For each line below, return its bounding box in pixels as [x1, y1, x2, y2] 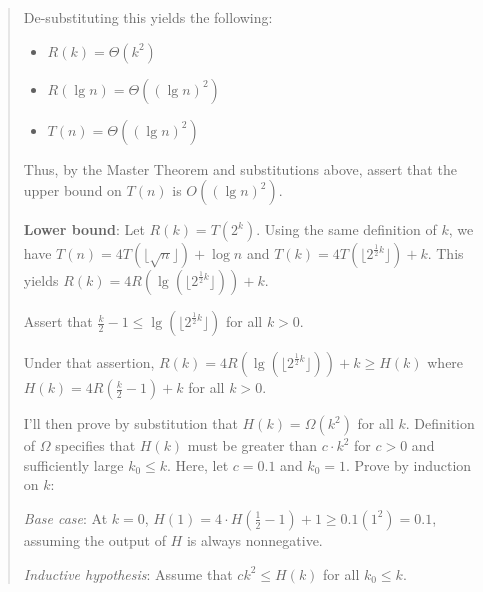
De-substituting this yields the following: [23, 7, 273, 27]
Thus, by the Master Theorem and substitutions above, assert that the [23, 158, 457, 179]
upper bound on [23, 180, 122, 201]
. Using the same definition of [256, 219, 437, 240]
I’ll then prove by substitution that [23, 413, 238, 434]
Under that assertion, [23, 352, 155, 373]
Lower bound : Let [23, 219, 145, 240]
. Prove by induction [345, 454, 472, 475]
